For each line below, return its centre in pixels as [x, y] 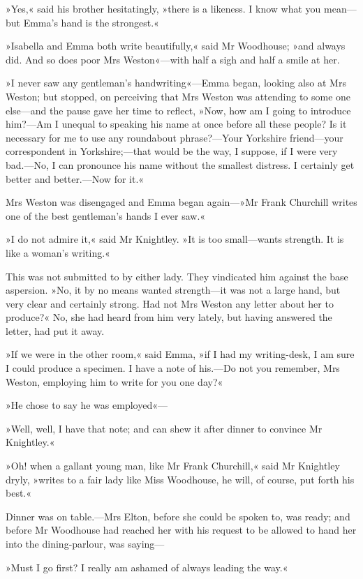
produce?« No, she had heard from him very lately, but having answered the [169, 317]
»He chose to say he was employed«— [87, 405]
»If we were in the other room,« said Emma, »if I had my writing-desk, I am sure [180, 354]
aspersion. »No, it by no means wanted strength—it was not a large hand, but [173, 290]
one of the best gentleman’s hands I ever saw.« [106, 215]
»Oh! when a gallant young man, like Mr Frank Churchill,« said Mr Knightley [173, 466]
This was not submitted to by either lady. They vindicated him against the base [177, 276]
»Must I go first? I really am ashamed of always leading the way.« [147, 567]
